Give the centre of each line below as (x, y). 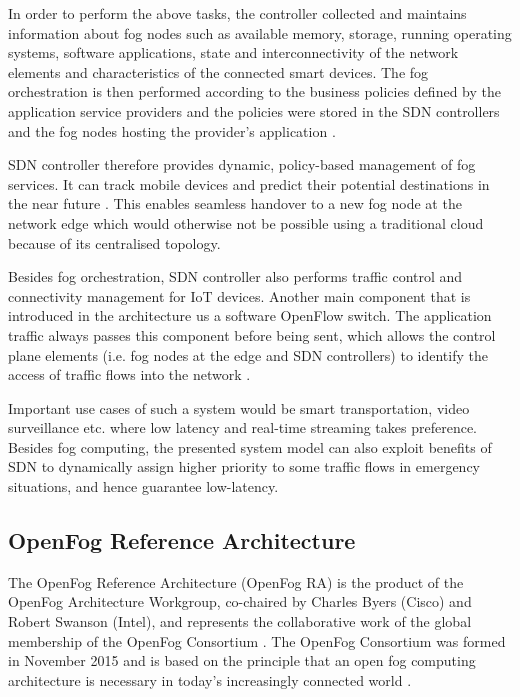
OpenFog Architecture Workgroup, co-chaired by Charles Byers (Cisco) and (240, 601)
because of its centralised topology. (114, 242)
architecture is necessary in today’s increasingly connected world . (210, 679)
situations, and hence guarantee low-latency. (143, 486)
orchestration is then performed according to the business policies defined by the (254, 91)
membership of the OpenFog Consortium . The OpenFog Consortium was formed (257, 640)
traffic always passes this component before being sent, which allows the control (252, 334)
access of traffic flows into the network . (129, 374)
